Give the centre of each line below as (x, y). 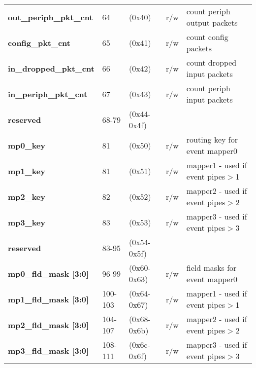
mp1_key (27, 171)
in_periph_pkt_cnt (48, 94)
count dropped (211, 62)
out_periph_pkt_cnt (50, 17)
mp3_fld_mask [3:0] (48, 350)
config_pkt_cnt (39, 42)
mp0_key (27, 145)
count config (207, 37)
